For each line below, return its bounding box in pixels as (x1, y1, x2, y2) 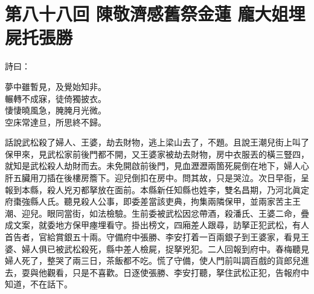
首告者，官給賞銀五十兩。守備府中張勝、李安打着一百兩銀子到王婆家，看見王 (5, 231, 309, 243)
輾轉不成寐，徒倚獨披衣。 (5, 92, 106, 104)
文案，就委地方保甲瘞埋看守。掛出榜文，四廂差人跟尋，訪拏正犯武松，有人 (13, 219, 309, 231)
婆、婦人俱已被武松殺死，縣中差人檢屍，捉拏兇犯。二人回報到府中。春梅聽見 (5, 242, 309, 255)
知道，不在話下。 (5, 278, 72, 290)
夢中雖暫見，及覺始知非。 (5, 80, 106, 92)
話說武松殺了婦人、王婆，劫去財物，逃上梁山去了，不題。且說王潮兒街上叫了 (5, 136, 309, 149)
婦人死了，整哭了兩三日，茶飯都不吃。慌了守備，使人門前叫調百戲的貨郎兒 (5, 254, 301, 267)
